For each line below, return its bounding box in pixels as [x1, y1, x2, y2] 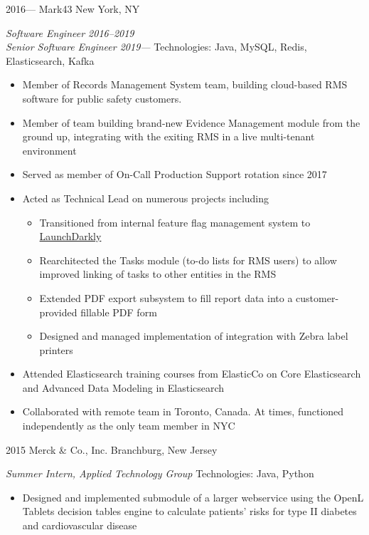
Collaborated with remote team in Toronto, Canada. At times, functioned [22, 404, 344, 419]
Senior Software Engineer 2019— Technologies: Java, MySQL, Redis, [6, 39, 307, 54]
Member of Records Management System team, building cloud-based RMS [22, 77, 348, 92]
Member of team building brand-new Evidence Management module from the [22, 115, 360, 130]
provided [39, 304, 77, 319]
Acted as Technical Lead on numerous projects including [22, 190, 269, 205]
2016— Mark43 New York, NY [6, 1, 140, 16]
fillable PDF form [80, 304, 157, 319]
